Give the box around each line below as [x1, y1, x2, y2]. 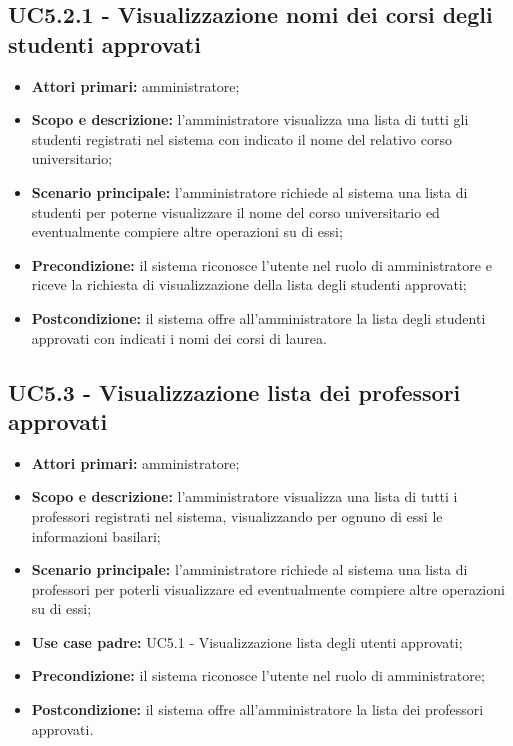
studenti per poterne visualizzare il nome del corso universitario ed [31, 201, 440, 222]
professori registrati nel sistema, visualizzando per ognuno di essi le [31, 505, 443, 526]
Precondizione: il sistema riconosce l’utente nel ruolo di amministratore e [31, 254, 492, 275]
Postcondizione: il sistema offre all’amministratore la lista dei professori [31, 699, 484, 720]
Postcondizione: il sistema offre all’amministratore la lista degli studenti [31, 307, 486, 328]
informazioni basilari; [31, 525, 161, 546]
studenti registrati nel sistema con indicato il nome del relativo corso [31, 128, 452, 149]
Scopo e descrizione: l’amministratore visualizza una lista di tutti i [31, 486, 458, 507]
